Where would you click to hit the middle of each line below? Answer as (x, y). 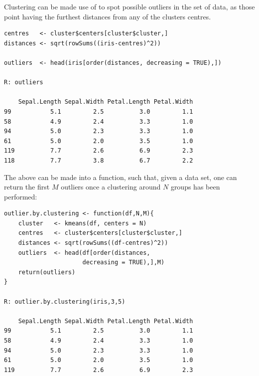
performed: (21, 196)
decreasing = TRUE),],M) (124, 263)
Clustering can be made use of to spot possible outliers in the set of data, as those (129, 6)
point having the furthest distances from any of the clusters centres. (108, 16)
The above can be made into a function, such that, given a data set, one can (121, 177)
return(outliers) (47, 272)
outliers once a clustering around (111, 187)
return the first (27, 187)
